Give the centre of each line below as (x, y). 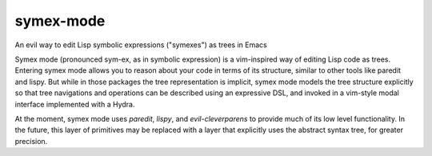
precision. (31, 141)
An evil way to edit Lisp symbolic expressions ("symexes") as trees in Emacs (141, 45)
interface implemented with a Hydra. (75, 104)
